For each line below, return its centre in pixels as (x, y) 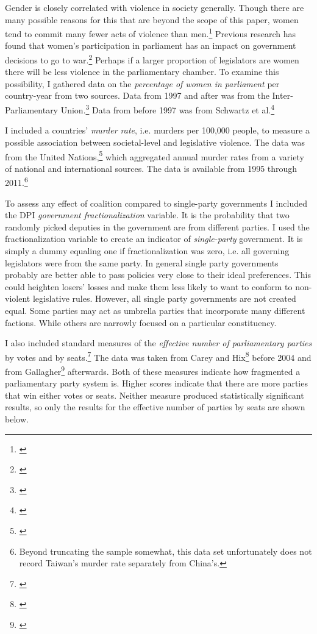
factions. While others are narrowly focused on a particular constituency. (141, 322)
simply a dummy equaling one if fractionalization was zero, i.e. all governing (147, 250)
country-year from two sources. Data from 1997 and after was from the (137, 95)
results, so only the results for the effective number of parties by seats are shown (155, 407)
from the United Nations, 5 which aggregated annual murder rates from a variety (155, 155)
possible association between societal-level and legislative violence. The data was (155, 142)
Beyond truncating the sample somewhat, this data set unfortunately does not (166, 551)
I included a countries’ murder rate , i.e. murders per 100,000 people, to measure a (157, 130)
